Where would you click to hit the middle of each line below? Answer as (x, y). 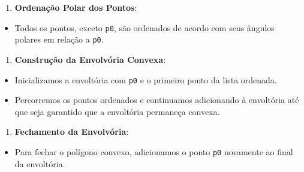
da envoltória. (40, 163)
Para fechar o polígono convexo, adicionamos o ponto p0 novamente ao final (154, 151)
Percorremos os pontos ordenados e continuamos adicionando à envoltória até (157, 100)
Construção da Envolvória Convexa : (90, 59)
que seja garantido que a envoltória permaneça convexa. (117, 111)
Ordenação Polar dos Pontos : (76, 7)
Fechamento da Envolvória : (72, 132)
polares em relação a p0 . (59, 39)
